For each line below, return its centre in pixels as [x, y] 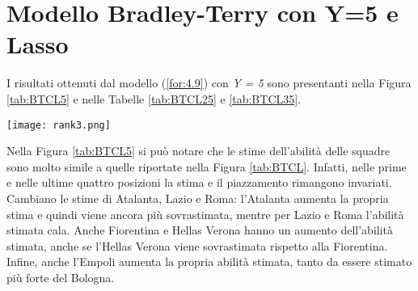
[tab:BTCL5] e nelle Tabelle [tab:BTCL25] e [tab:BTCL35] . [154, 98]
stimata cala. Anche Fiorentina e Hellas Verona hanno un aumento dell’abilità [200, 230]
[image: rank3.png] [59, 125]
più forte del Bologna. [61, 277]
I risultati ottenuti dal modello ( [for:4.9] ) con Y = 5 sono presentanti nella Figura [209, 83]
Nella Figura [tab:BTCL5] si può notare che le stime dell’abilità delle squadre [198, 151]
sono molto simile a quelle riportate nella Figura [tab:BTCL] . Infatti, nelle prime [207, 166]
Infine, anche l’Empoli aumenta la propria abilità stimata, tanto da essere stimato [209, 261]
